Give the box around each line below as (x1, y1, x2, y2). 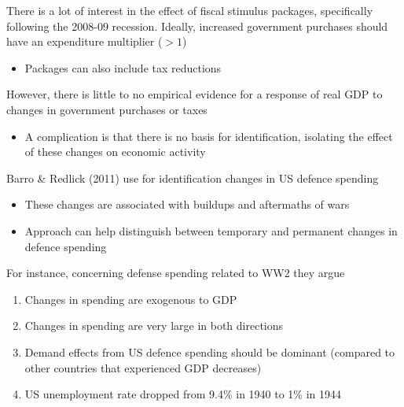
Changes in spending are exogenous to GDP (24, 290, 237, 307)
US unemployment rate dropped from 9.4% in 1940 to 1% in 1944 (24, 386, 342, 402)
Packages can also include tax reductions (24, 59, 222, 76)
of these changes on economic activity (24, 143, 206, 160)
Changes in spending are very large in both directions (24, 317, 284, 334)
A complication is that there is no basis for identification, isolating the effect (24, 128, 393, 144)
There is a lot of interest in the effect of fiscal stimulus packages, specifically (6, 2, 373, 18)
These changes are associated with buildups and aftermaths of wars (24, 196, 350, 213)
